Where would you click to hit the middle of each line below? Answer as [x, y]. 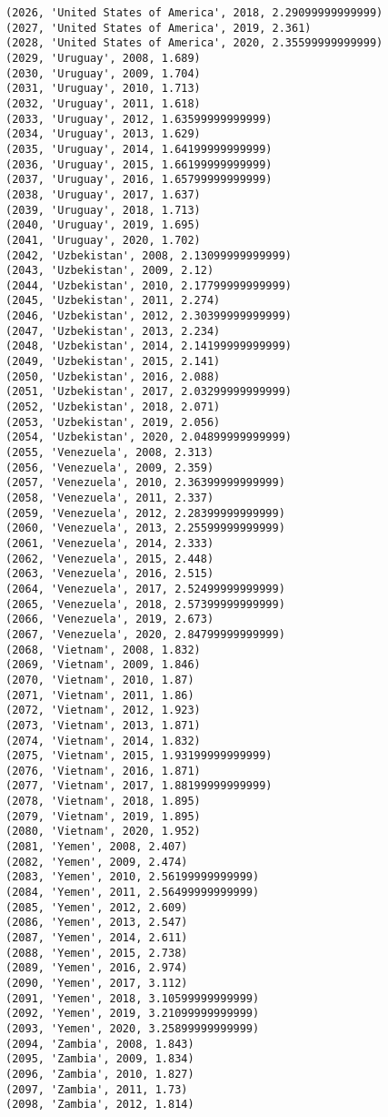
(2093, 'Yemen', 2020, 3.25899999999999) [133, 1028]
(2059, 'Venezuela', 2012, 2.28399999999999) [145, 513]
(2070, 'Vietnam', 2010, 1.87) [100, 680]
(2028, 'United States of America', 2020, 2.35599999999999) [194, 43]
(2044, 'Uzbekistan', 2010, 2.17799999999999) [149, 285]
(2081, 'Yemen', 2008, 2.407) [97, 847]
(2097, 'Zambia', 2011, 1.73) [97, 1089]
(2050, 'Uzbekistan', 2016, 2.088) [113, 376]
